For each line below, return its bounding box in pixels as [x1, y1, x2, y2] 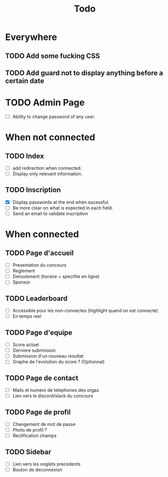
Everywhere [5, 31, 57, 43]
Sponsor [12, 279, 31, 285]
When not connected [5, 132, 95, 143]
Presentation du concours [12, 262, 67, 268]
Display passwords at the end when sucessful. [12, 199, 109, 205]
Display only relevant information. [12, 171, 83, 177]
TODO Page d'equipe [5, 328, 73, 337]
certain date [5, 76, 44, 85]
